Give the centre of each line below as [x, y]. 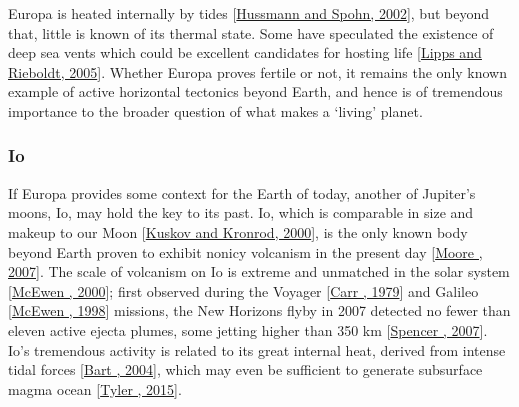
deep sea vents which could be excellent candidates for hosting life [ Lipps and [245, 52]
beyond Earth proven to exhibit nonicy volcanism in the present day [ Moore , [245, 251]
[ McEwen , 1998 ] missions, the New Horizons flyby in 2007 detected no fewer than [259, 310]
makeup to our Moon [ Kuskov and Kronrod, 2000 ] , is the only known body [238, 231]
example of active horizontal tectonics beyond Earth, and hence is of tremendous [255, 91]
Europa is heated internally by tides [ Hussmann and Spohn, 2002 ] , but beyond [248, 13]
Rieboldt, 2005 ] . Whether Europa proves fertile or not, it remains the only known [258, 71]
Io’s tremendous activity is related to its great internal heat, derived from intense [257, 349]
